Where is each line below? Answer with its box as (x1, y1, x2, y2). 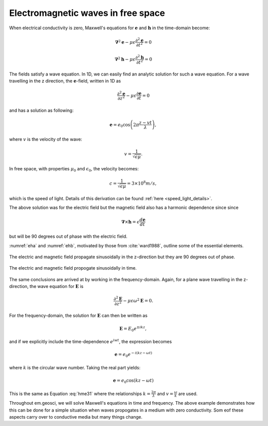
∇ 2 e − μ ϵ (115, 39, 136, 45)
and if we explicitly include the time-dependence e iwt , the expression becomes (9, 338, 172, 345)
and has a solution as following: (9, 107, 74, 113)
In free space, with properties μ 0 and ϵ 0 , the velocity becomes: (9, 166, 139, 173)
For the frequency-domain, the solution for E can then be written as (9, 313, 148, 319)
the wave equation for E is (29, 284, 84, 289)
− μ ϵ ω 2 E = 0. (123, 297, 153, 304)
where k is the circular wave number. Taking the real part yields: (9, 364, 141, 370)
